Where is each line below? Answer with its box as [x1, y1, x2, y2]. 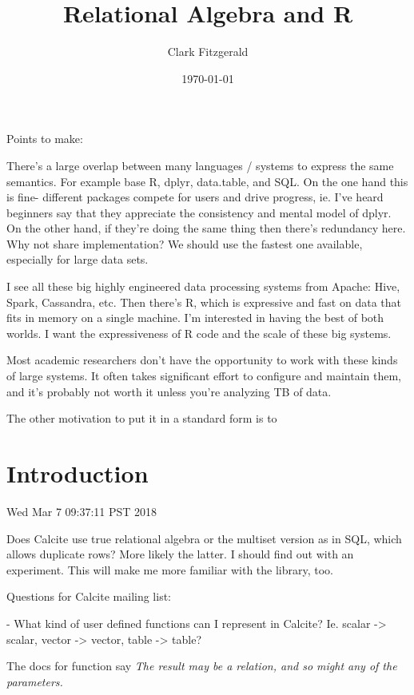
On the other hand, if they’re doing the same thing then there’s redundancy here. [6, 220, 406, 236]
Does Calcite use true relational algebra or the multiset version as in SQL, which [6, 530, 402, 546]
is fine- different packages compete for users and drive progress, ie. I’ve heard [6, 189, 384, 205]
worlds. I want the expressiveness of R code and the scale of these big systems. [6, 324, 392, 341]
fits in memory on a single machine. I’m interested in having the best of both [6, 309, 384, 326]
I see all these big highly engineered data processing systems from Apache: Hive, [6, 278, 400, 295]
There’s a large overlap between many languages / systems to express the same [6, 157, 394, 173]
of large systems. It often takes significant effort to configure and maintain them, [6, 367, 401, 384]
